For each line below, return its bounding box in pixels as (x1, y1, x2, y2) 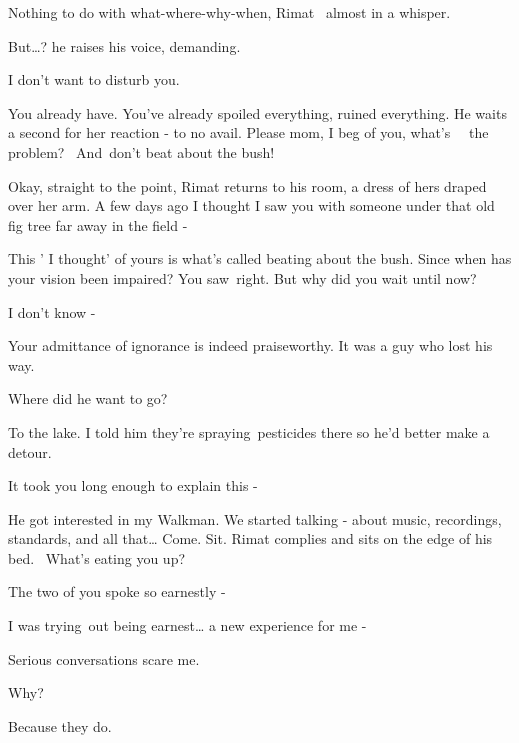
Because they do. (8, 715, 112, 736)
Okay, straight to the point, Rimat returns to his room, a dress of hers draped (8, 175, 487, 196)
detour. (8, 441, 52, 462)
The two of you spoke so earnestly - (8, 581, 226, 602)
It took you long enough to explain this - (8, 475, 258, 496)
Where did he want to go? (8, 388, 168, 409)
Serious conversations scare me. (8, 648, 200, 669)
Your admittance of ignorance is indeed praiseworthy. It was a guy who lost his (8, 335, 493, 356)
